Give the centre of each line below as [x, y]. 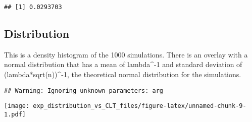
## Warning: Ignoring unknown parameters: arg [84, 90]
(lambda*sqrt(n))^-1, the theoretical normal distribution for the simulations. [123, 74]
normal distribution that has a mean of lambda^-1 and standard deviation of [123, 64]
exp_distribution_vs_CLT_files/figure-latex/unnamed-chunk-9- [140, 106]
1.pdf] [15, 114]
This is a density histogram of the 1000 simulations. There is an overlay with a [126, 54]
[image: [17, 106]
